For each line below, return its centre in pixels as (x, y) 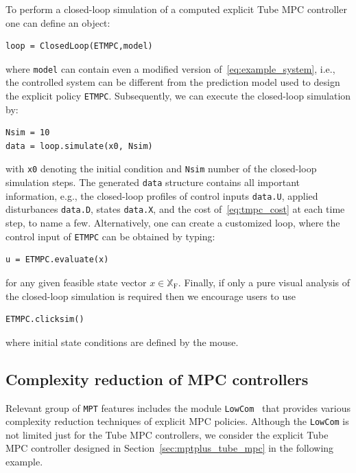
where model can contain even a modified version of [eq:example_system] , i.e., (170, 68)
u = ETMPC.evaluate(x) (57, 260)
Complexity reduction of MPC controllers (157, 379)
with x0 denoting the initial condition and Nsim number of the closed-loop (161, 169)
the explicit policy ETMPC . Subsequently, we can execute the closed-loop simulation (178, 96)
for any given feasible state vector (76, 282)
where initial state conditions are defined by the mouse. (122, 342)
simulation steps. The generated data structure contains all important (153, 182)
